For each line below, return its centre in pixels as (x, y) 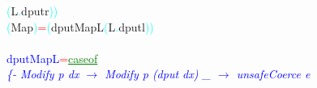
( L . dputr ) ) (32, 10)
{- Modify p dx (43, 74)
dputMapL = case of (52, 58)
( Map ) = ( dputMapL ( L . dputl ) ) (80, 26)
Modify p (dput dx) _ (158, 74)
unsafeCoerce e (273, 74)
